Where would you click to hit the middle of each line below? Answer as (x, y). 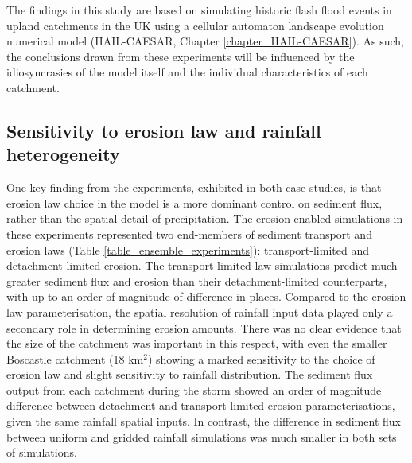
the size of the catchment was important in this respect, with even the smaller (197, 343)
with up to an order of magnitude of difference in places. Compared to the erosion (206, 296)
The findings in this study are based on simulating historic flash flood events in (199, 10)
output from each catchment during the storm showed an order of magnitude (194, 389)
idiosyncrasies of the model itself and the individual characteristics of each (187, 72)
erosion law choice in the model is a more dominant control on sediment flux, (194, 202)
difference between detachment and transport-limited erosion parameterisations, (201, 405)
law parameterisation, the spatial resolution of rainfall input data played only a (200, 311)
